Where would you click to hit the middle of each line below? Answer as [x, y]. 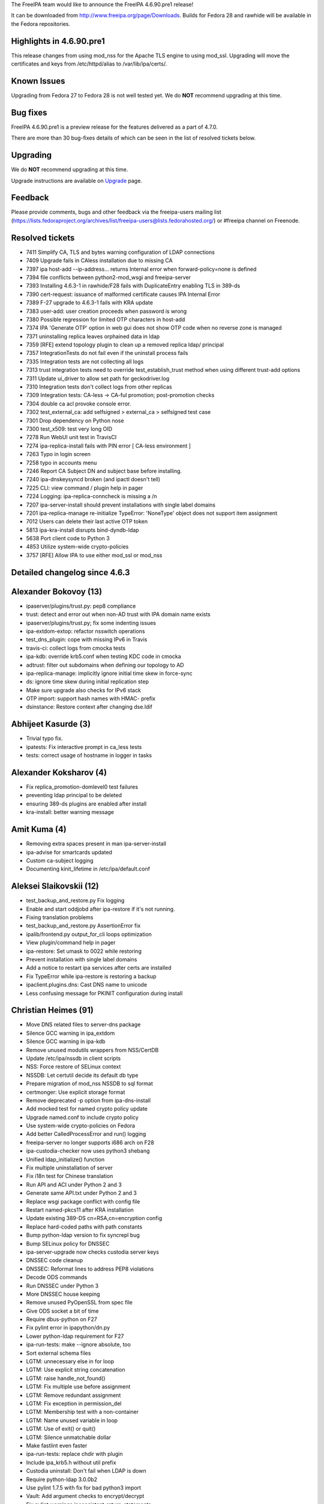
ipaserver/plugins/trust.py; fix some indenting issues [91, 623]
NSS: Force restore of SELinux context [73, 1067]
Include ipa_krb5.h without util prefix [71, 1462]
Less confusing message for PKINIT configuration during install [104, 993]
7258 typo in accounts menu [61, 463]
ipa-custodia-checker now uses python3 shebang [88, 1151]
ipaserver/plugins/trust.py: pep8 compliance [81, 606]
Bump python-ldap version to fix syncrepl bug [83, 1235]
